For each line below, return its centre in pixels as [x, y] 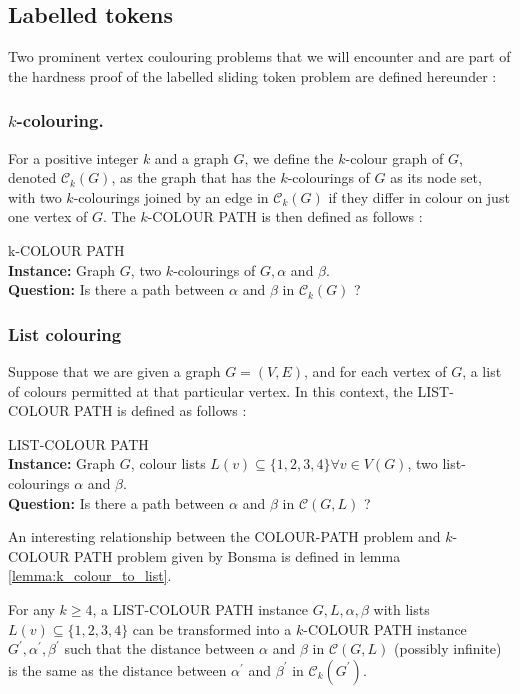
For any [31, 608]
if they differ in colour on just [419, 196]
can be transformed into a [212, 628]
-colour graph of [394, 157]
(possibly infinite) [448, 648]
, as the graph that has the [193, 177]
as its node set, [436, 177]
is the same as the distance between [117, 669]
